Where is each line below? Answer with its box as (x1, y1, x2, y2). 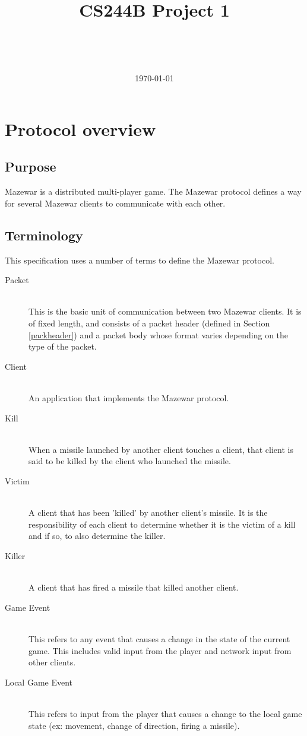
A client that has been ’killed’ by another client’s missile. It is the (29, 506, 268, 519)
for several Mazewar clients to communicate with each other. (5, 196, 226, 209)
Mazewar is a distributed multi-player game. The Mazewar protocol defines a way (5, 185, 302, 198)
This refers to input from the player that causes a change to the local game (29, 707, 302, 719)
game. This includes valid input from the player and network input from (29, 644, 292, 656)
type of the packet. (29, 340, 97, 353)
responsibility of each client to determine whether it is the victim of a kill (29, 518, 296, 530)
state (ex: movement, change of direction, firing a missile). (29, 719, 240, 731)
